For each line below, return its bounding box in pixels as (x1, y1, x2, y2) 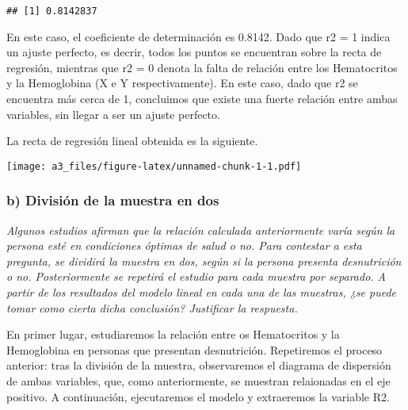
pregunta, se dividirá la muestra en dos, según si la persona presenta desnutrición (6, 252, 402, 269)
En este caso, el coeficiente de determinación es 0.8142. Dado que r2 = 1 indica (6, 28, 391, 44)
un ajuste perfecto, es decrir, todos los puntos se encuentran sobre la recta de (6, 44, 382, 60)
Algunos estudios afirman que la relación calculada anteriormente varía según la (6, 221, 395, 238)
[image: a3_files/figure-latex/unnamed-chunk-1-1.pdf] (6, 160, 302, 172)
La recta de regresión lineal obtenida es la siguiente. (6, 132, 258, 149)
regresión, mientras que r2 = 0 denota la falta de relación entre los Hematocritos (6, 59, 398, 75)
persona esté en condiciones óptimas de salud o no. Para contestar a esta (6, 237, 362, 254)
